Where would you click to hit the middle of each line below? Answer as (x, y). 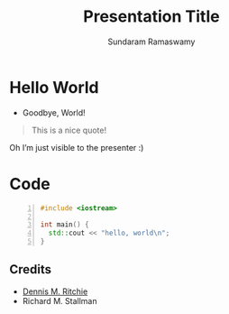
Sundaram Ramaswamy (151, 42)
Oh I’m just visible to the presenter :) (77, 147)
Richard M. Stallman (60, 300)
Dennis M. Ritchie (55, 291)
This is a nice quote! (69, 130)
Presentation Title (151, 17)
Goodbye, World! (54, 112)
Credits (31, 269)
